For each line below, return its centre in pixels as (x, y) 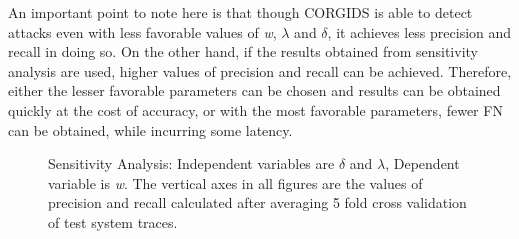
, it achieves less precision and (419, 31)
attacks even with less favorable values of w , (142, 31)
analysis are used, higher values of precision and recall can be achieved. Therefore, (260, 70)
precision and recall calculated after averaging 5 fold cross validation (257, 202)
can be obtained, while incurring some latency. (150, 129)
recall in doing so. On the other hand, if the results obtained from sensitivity (243, 51)
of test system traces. (113, 221)
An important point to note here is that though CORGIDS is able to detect (240, 12)
